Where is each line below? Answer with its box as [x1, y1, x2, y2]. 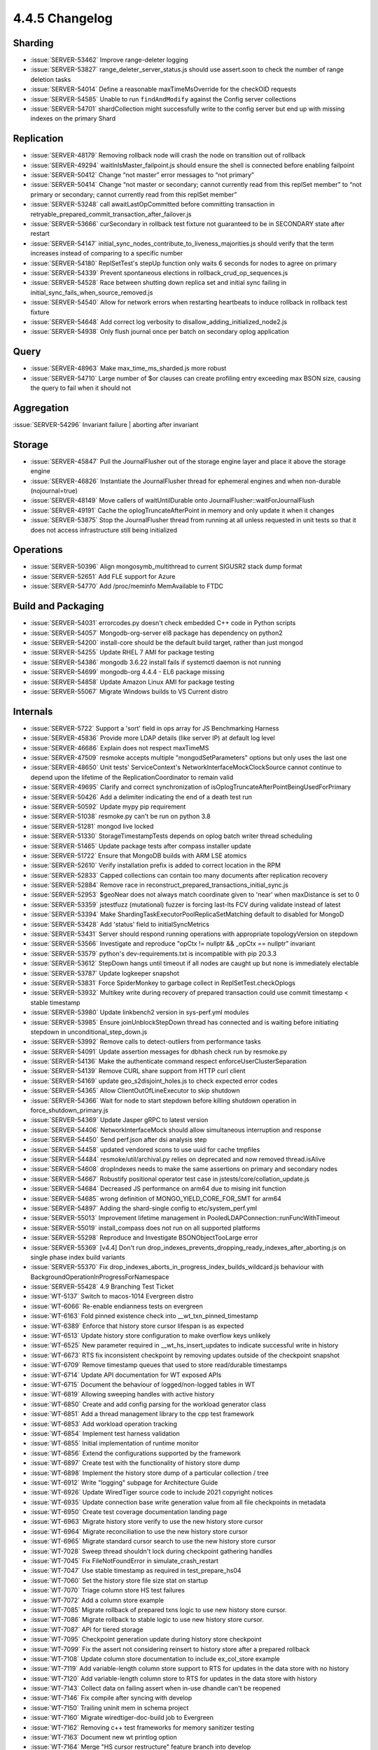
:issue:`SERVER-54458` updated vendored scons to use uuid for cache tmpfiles [30, 1145, 260, 1154]
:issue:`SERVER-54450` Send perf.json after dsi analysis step [30, 1135, 207, 1144]
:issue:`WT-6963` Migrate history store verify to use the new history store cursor [30, 1518, 264, 1526]
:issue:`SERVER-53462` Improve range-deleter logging [30, 56, 188, 64]
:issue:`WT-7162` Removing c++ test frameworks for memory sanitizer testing [30, 1723, 255, 1732]
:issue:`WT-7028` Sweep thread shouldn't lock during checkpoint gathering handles [30, 1547, 273, 1555]
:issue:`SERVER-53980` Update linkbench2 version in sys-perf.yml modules [30, 1008, 249, 1016]
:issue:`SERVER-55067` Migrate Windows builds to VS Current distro [30, 687, 228, 696]
